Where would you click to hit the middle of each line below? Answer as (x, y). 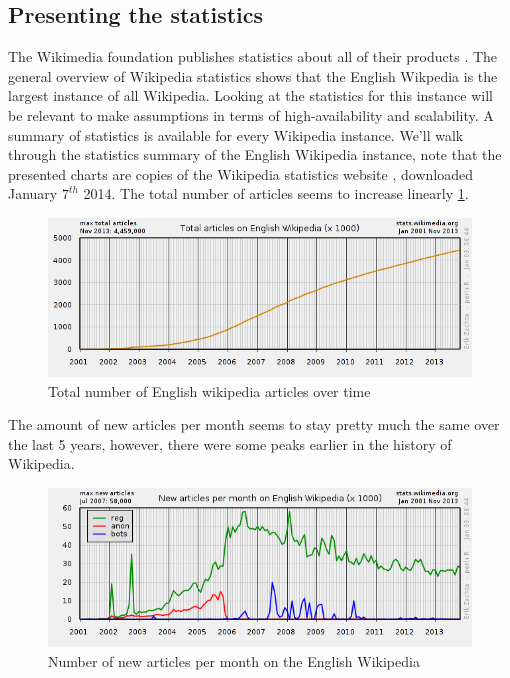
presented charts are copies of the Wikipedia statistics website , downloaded (240, 173)
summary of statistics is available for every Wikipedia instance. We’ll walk (236, 134)
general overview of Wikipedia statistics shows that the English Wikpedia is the (253, 75)
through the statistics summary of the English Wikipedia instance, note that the (255, 154)
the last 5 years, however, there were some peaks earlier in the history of (230, 443)
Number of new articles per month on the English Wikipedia (234, 660)
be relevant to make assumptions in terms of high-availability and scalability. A (251, 114)
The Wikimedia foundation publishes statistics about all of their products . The (253, 56)
